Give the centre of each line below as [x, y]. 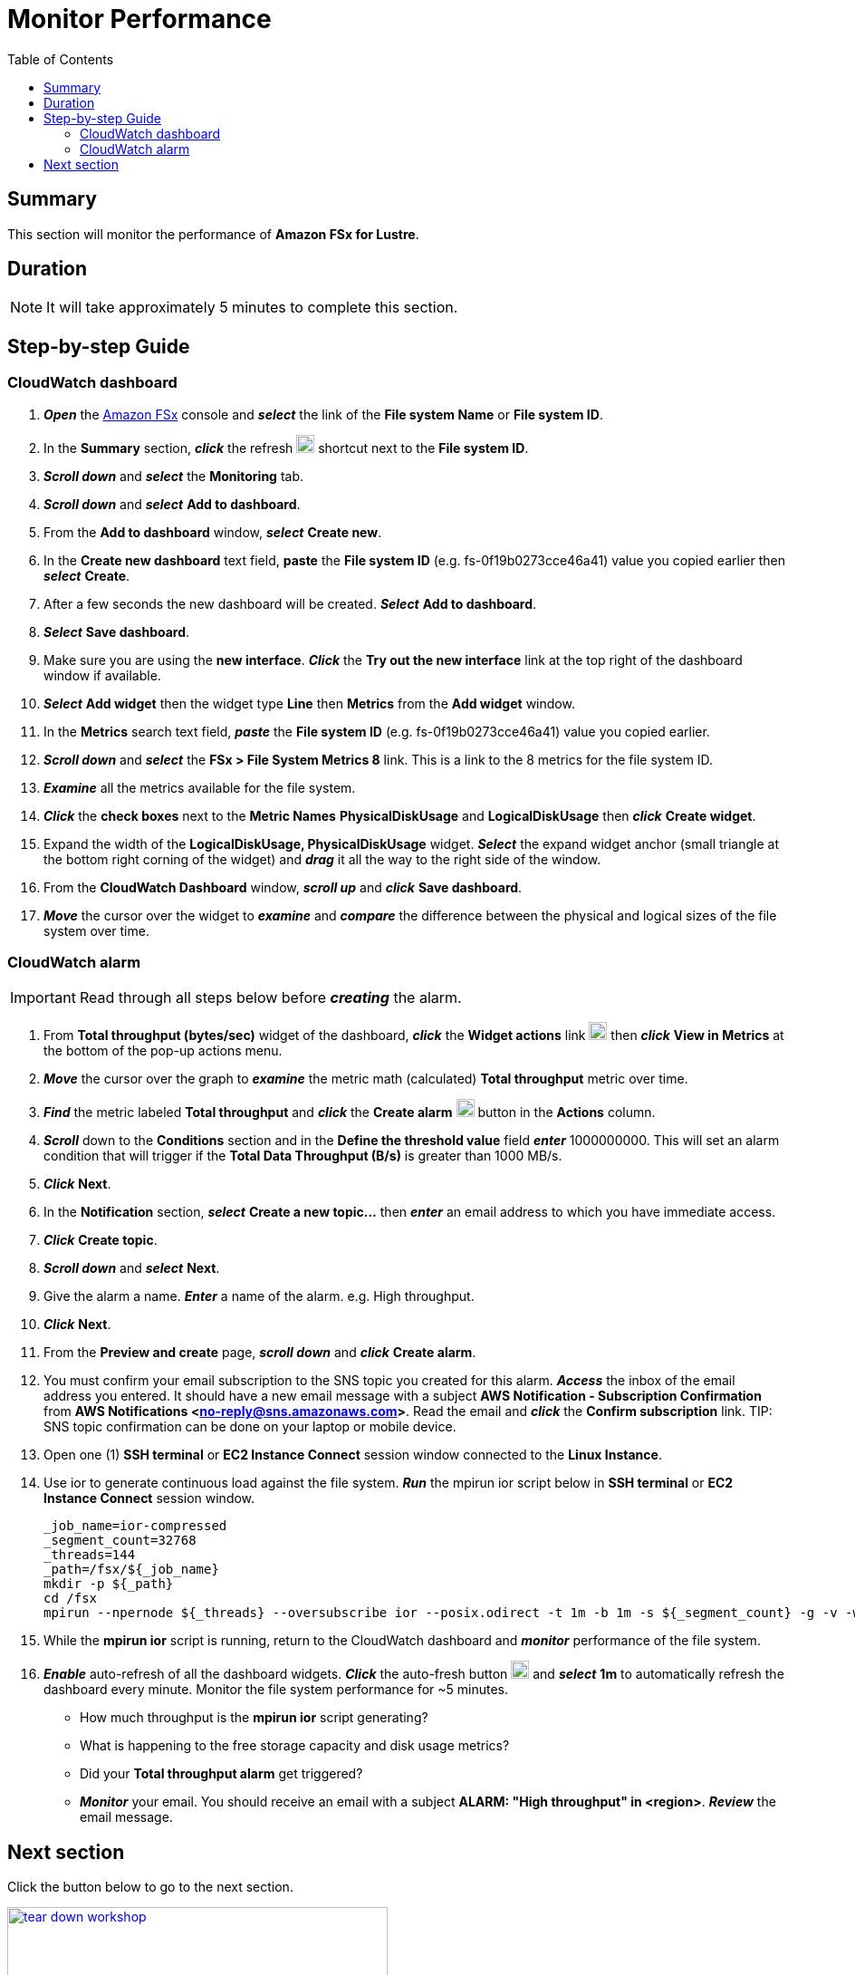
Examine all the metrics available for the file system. [200, 787]
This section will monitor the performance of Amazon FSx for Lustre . [213, 234]
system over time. [96, 930]
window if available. [102, 675]
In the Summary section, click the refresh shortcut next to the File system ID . [286, 448]
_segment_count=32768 [120, 1541]
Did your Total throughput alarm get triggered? [221, 1774]
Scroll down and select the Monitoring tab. [174, 476]
